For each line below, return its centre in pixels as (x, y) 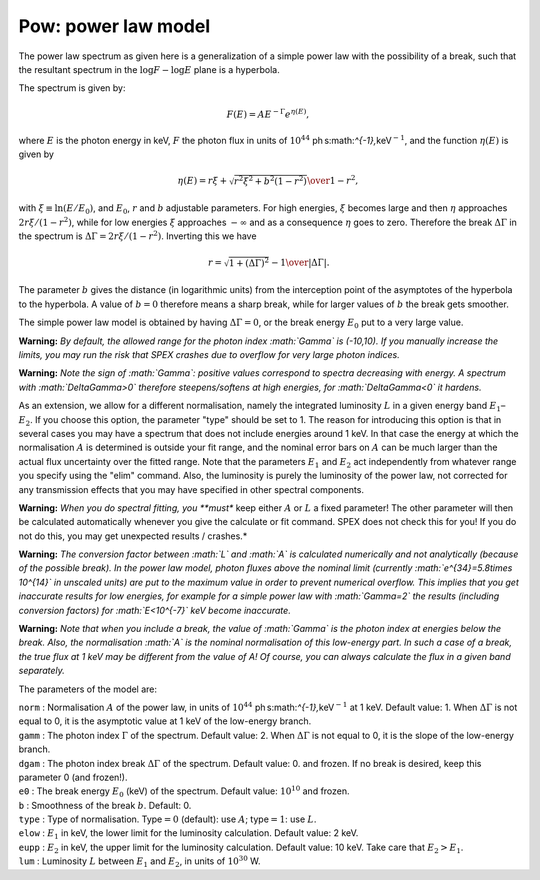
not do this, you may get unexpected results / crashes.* (133, 536)
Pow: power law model (114, 26)
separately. (41, 671)
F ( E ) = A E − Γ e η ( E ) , (268, 113)
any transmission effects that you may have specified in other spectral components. (191, 489)
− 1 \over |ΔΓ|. (300, 263)
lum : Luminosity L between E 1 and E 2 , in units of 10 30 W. (139, 862)
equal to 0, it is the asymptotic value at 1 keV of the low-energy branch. (165, 721)
